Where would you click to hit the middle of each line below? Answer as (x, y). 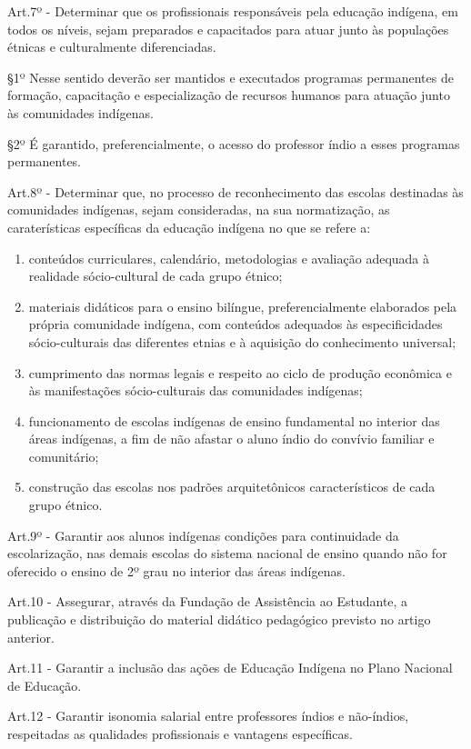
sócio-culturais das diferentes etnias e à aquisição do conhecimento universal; (242, 341)
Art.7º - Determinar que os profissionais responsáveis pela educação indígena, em (233, 11)
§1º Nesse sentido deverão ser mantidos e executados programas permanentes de (230, 77)
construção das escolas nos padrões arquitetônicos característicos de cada (232, 487)
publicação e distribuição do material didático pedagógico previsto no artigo (219, 619)
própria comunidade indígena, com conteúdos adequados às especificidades (235, 324)
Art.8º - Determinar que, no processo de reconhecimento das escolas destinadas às (235, 191)
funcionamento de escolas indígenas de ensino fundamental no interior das (234, 420)
